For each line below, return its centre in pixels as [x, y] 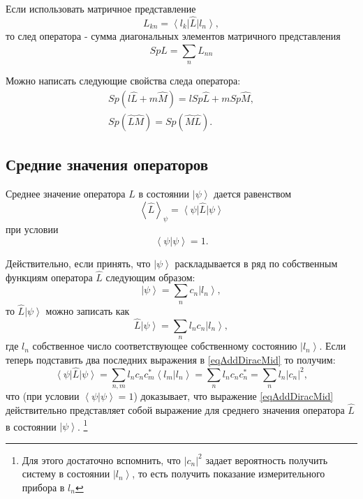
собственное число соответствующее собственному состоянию [165, 346]
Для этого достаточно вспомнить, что [101, 460]
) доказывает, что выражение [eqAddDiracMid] [234, 396]
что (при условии [43, 396]
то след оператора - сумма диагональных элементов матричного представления [173, 35]
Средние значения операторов [107, 164]
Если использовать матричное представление [101, 8]
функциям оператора [49, 277]
